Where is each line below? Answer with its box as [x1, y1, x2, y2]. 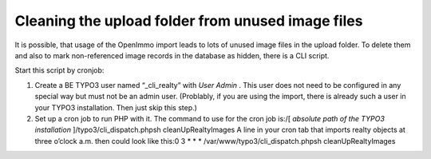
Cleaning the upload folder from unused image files [14, 12, 363, 30]
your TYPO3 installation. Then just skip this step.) [34, 102, 197, 112]
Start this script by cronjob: [14, 66, 105, 75]
